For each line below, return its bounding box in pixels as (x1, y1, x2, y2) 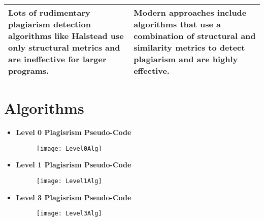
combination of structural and (134, 30, 256, 41)
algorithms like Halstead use (8, 30, 124, 41)
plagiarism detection (8, 18, 91, 30)
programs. (8, 65, 49, 76)
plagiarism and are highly (134, 53, 238, 65)
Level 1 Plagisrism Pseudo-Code (16, 159, 131, 170)
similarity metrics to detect (134, 41, 245, 53)
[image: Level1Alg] (36, 177, 102, 185)
